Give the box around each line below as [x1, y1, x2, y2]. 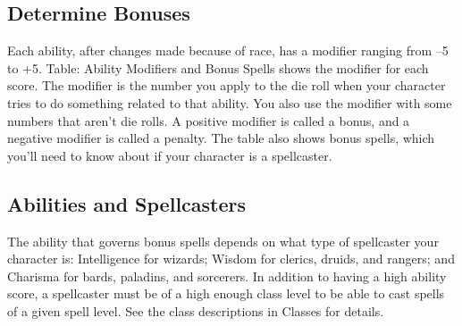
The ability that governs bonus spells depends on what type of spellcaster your [7, 231, 439, 250]
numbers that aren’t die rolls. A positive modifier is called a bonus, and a [7, 111, 410, 130]
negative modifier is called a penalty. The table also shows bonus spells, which [7, 129, 435, 147]
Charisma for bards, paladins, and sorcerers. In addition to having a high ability [7, 266, 447, 285]
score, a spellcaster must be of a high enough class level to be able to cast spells [7, 284, 445, 303]
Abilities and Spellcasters [7, 189, 247, 217]
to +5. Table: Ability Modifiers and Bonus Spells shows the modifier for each [7, 58, 429, 77]
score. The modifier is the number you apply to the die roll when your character [7, 76, 446, 95]
